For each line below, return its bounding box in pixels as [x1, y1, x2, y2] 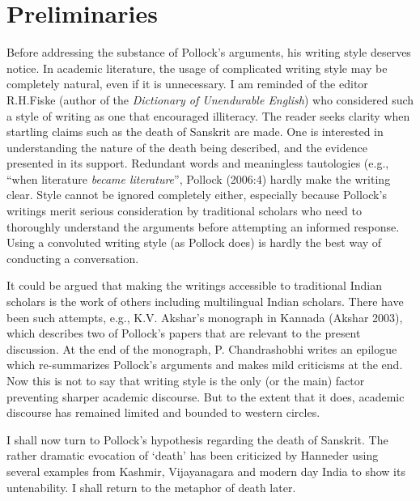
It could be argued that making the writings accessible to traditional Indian [6, 277, 382, 294]
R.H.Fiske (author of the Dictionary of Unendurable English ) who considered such [6, 91, 414, 108]
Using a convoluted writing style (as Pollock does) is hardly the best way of [6, 234, 382, 251]
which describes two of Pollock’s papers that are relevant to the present [6, 325, 361, 342]
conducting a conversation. [6, 249, 139, 266]
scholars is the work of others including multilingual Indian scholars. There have [6, 293, 404, 310]
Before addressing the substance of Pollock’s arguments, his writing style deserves [6, 44, 411, 61]
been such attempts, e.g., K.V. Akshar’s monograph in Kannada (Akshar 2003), [6, 308, 403, 325]
